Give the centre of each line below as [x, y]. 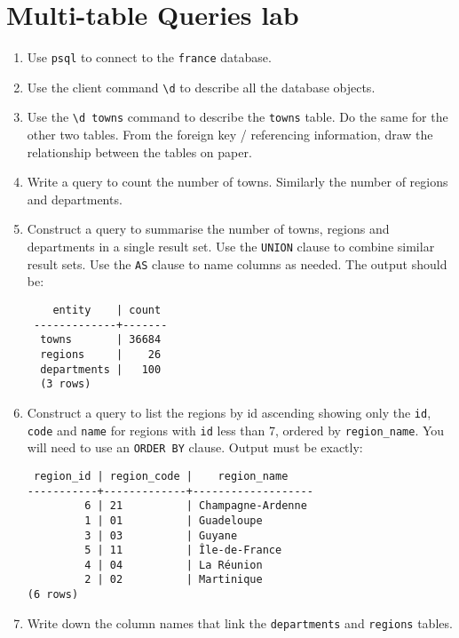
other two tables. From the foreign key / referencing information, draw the [230, 135]
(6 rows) [53, 595]
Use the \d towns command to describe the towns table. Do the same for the [237, 117]
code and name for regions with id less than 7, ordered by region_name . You [236, 430]
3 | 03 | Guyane [161, 535]
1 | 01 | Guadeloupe [174, 520]
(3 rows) [66, 384]
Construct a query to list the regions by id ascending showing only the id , [229, 412]
